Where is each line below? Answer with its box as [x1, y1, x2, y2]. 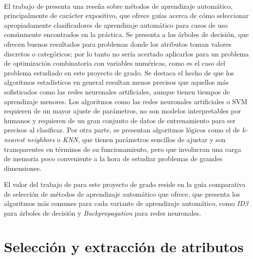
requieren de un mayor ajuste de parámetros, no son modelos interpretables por [4, 106, 241, 116]
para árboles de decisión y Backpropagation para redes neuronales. [4, 208, 201, 218]
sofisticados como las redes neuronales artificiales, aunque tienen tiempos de [4, 86, 230, 96]
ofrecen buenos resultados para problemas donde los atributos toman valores [4, 38, 232, 49]
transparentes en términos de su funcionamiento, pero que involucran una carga [4, 144, 241, 154]
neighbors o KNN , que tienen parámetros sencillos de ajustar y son [27, 134, 226, 144]
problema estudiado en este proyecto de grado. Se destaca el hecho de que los [4, 67, 234, 77]
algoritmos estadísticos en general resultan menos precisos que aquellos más [4, 77, 229, 87]
